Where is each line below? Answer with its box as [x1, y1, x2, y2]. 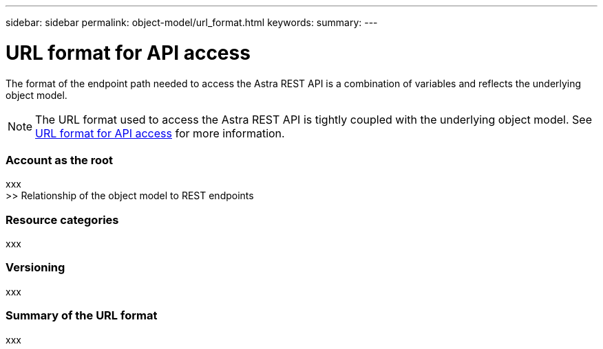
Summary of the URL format [6, 308, 158, 323]
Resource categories [6, 212, 119, 227]
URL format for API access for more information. [35, 126, 285, 140]
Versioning [6, 260, 65, 275]
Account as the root [6, 153, 114, 167]
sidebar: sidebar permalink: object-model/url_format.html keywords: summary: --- [6, 16, 378, 28]
